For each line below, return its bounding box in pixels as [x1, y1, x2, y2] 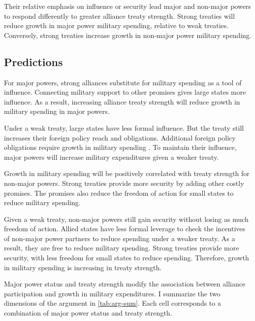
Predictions [4, 54, 63, 69]
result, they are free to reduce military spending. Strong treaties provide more [4, 243, 239, 253]
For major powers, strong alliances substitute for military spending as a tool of [4, 77, 242, 87]
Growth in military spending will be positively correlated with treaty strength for [4, 168, 250, 178]
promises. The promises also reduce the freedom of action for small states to [4, 187, 234, 198]
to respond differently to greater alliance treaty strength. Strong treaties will [4, 10, 235, 21]
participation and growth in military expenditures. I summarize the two [4, 288, 221, 298]
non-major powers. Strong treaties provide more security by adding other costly [4, 178, 244, 188]
